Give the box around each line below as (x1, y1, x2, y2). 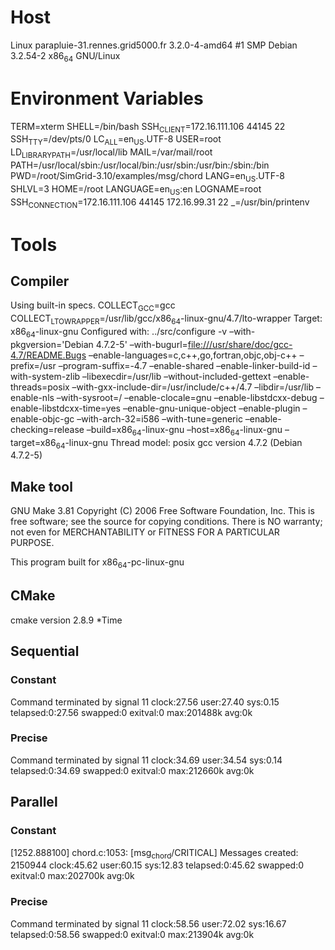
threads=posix (10, 381, 70, 393)
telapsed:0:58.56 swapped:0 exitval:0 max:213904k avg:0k (10, 928, 255, 940)
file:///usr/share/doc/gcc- (187, 338, 293, 350)
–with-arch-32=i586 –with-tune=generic (76, 412, 243, 425)
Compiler (10, 273, 70, 290)
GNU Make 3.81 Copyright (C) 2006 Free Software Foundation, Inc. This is (10, 505, 315, 517)
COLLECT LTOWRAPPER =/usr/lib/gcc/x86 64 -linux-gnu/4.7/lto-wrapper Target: (10, 312, 323, 327)
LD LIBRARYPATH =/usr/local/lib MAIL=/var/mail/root (10, 146, 213, 161)
